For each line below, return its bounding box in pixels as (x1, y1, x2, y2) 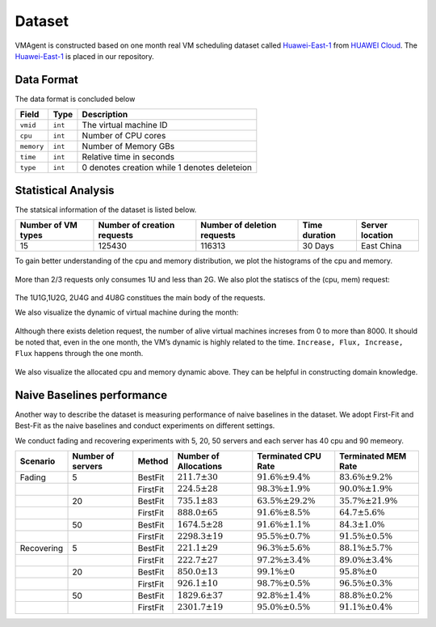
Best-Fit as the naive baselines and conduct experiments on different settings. (15, 421, 275, 430)
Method (137, 455, 169, 467)
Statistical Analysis (15, 183, 115, 197)
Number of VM (19, 219, 78, 231)
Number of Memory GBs (82, 141, 175, 152)
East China (360, 240, 402, 252)
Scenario (19, 455, 56, 467)
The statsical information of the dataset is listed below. (15, 205, 197, 214)
